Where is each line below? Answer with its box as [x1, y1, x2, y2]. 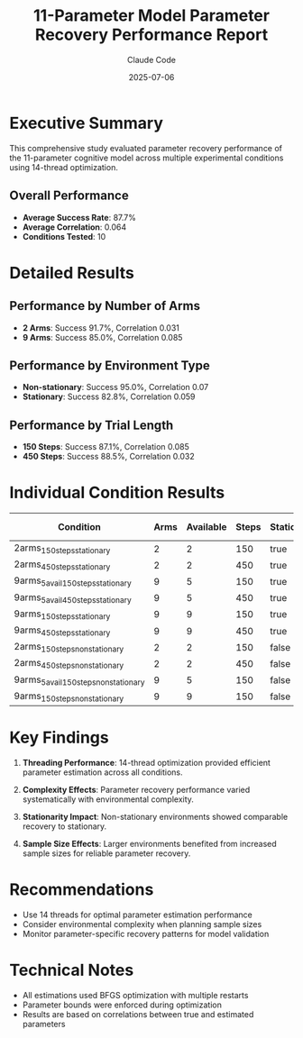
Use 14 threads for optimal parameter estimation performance [22, 909, 252, 920]
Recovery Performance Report [34, 24, 269, 45]
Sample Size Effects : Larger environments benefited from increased [22, 838, 277, 849]
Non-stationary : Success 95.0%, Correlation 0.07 [22, 382, 209, 393]
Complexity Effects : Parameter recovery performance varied [22, 784, 251, 795]
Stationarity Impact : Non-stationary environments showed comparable [22, 811, 289, 822]
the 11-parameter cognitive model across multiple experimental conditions [9, 152, 284, 163]
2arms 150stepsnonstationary [14, 641, 124, 654]
